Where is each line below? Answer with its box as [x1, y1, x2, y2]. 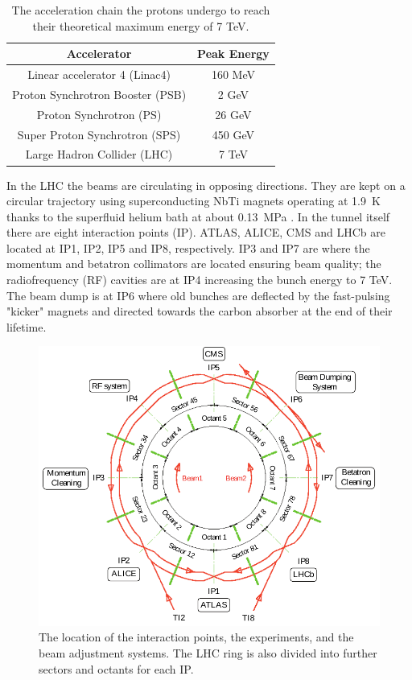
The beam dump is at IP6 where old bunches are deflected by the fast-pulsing [6, 286, 390, 303]
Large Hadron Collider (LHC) [25, 146, 173, 163]
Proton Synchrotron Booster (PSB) [12, 85, 187, 102]
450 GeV [212, 126, 255, 142]
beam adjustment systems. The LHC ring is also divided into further [39, 644, 377, 661]
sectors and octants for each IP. [39, 660, 194, 677]
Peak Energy [197, 45, 270, 62]
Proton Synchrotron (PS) [36, 105, 162, 122]
